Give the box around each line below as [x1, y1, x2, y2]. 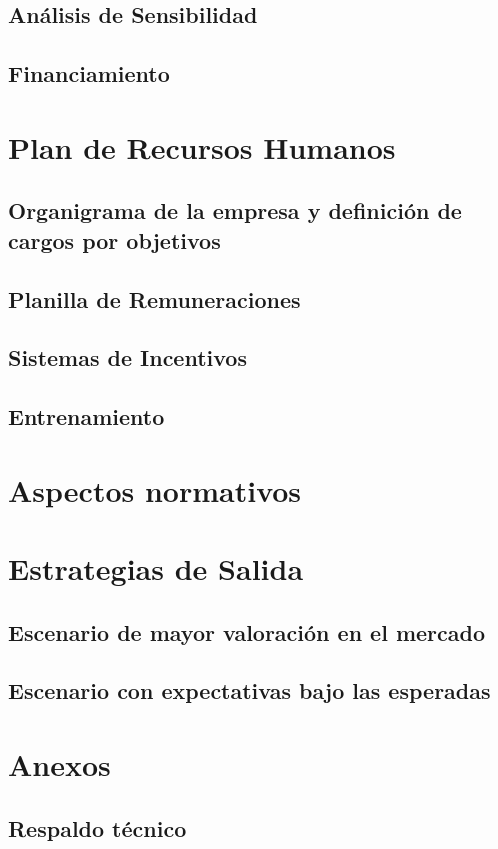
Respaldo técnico [8, 812, 187, 843]
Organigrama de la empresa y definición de [8, 195, 462, 226]
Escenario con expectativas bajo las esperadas [8, 675, 491, 706]
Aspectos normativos [8, 469, 302, 510]
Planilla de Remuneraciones [8, 283, 301, 314]
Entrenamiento [8, 401, 165, 432]
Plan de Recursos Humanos [8, 126, 396, 167]
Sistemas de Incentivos [8, 342, 247, 373]
